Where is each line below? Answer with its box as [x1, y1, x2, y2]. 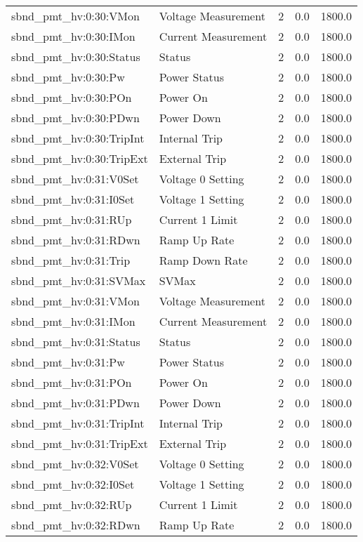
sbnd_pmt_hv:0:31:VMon [11, 293, 140, 309]
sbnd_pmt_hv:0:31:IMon [11, 313, 136, 329]
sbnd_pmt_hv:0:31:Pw [11, 354, 125, 370]
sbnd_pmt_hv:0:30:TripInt [11, 130, 145, 146]
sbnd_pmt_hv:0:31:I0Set [11, 191, 135, 207]
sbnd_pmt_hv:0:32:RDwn [11, 517, 140, 533]
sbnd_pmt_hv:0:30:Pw [11, 69, 125, 85]
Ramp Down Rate [159, 252, 248, 268]
